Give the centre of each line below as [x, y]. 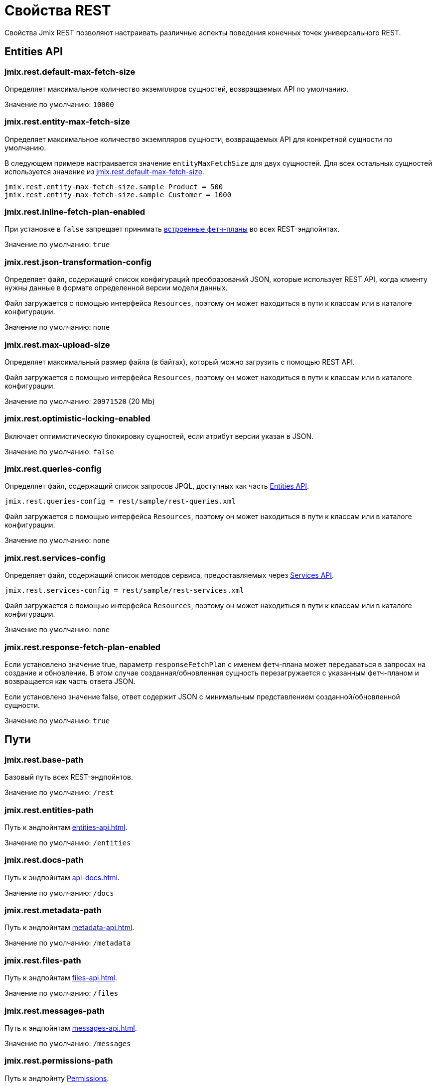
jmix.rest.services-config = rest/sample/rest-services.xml [124, 591]
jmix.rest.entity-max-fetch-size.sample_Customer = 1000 [118, 195]
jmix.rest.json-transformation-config [78, 262]
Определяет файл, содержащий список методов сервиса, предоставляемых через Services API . [169, 575]
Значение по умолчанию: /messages [68, 1043]
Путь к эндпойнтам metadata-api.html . [70, 928]
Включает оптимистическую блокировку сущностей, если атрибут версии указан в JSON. [159, 436]
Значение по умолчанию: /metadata [68, 943]
